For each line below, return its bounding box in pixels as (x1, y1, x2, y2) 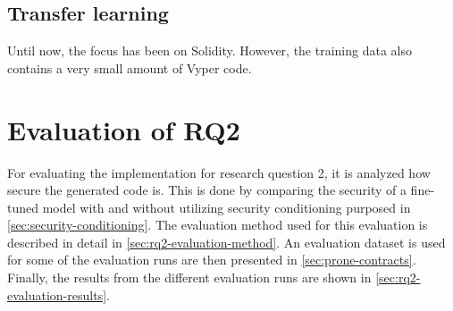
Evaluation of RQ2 (7, 111, 240, 147)
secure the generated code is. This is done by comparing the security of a (7, 181, 407, 199)
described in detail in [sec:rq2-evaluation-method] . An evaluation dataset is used (7, 232, 446, 251)
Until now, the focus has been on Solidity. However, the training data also (7, 41, 412, 60)
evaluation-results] (7, 285, 107, 304)
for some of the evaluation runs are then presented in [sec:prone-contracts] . (7, 250, 416, 269)
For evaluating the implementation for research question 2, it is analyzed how (7, 163, 431, 181)
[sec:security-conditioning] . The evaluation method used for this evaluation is (7, 215, 428, 234)
